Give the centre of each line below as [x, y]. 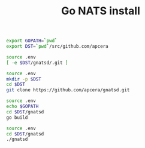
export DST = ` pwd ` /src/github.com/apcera [58, 47]
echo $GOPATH [22, 107]
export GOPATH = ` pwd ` [32, 41]
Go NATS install [101, 11]
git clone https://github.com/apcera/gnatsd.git [68, 90]
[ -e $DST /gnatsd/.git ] [37, 63]
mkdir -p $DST [24, 79]
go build [17, 118]
